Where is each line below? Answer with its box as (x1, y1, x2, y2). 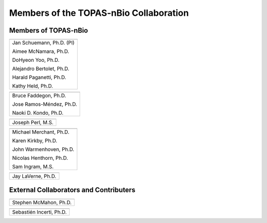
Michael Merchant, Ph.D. (12, 129, 70, 135)
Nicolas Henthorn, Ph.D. (12, 155, 68, 162)
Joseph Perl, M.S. (12, 119, 54, 126)
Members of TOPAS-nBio (9, 26, 89, 35)
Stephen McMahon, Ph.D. (12, 199, 72, 206)
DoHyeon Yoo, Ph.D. (12, 57, 60, 64)
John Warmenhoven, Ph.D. (12, 146, 74, 153)
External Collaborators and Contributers (9, 186, 135, 194)
